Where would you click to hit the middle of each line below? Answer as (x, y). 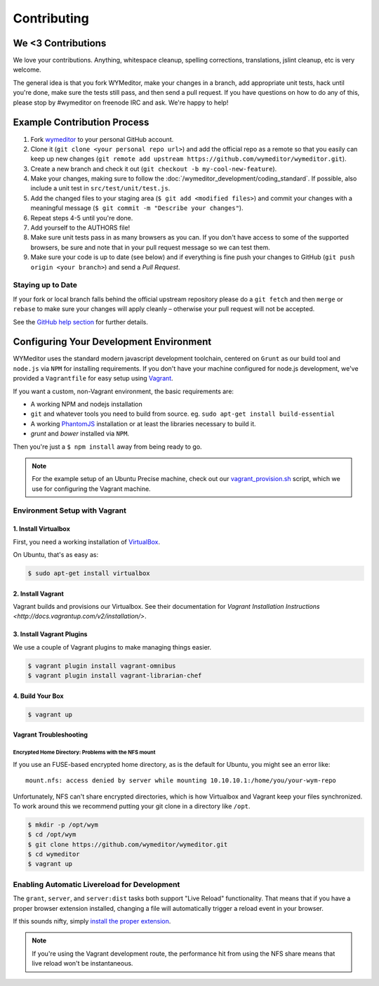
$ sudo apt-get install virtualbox (89, 573)
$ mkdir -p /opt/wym (63, 824)
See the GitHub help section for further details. (81, 322)
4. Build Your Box (38, 696)
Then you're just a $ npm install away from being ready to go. (108, 447)
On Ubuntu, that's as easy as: (55, 555)
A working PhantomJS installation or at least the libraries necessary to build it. (143, 423)
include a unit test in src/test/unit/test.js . (100, 188)
